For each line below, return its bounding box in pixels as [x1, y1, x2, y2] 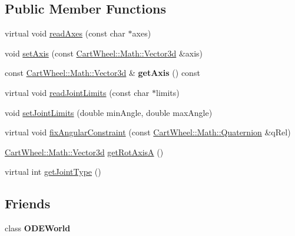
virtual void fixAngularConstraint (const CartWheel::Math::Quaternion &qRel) [5, 126, 291, 138]
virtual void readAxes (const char [5, 27, 125, 39]
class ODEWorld [5, 222, 71, 234]
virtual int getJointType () [5, 165, 101, 178]
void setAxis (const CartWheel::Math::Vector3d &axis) [5, 46, 203, 59]
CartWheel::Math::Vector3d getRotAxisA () [5, 145, 164, 158]
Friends [5, 194, 51, 212]
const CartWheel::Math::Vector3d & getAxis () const [5, 67, 200, 79]
